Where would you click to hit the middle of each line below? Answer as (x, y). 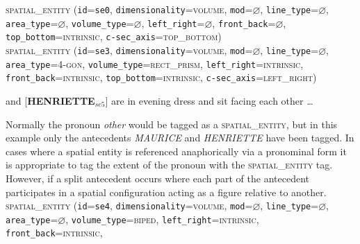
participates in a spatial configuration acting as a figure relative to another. (166, 192)
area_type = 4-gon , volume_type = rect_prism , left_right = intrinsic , (155, 63)
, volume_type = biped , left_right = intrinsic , (162, 219)
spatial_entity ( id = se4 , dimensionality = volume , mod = (129, 206)
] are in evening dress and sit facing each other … (209, 100)
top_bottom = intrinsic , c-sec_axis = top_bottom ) (114, 36)
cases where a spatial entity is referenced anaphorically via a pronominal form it (176, 151)
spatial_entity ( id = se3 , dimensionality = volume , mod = (129, 50)
